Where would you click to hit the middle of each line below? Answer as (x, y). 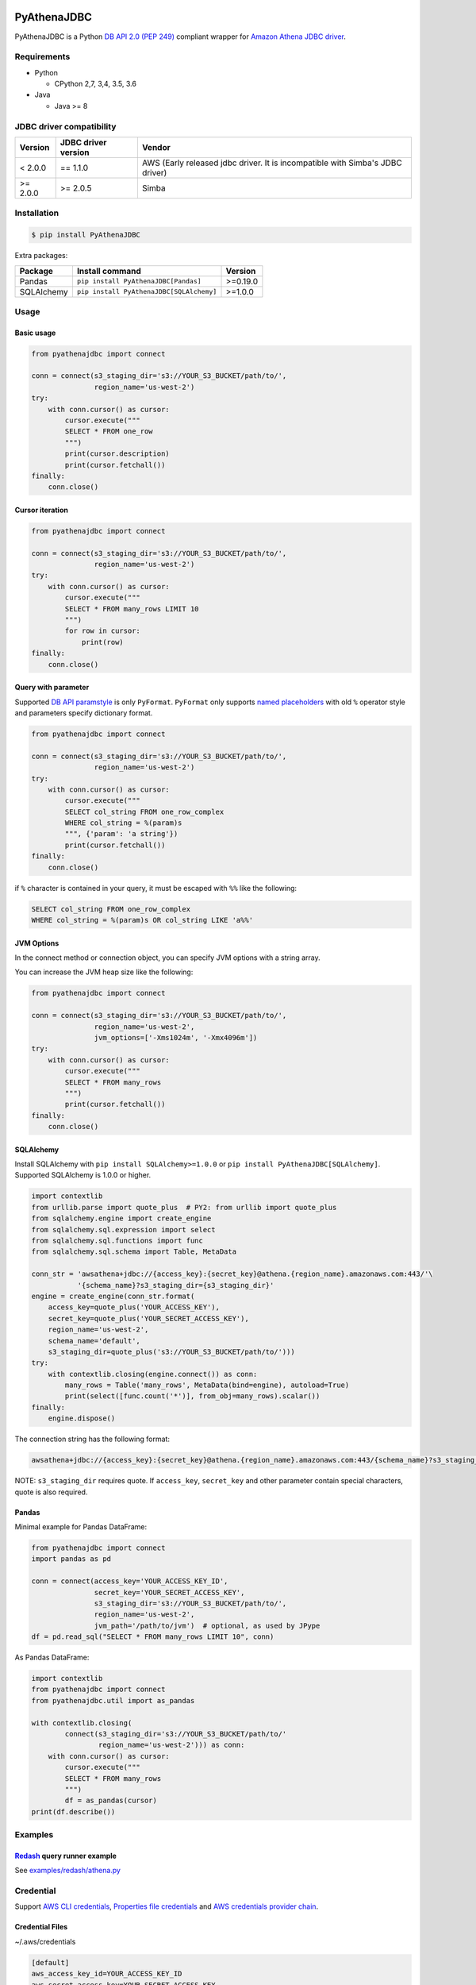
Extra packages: (41, 256)
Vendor (156, 147)
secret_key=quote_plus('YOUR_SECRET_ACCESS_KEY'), (148, 1318)
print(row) (103, 642)
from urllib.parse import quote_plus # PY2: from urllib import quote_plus (184, 1207)
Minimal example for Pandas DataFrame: (81, 1526)
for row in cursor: (102, 631)
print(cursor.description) (117, 454)
